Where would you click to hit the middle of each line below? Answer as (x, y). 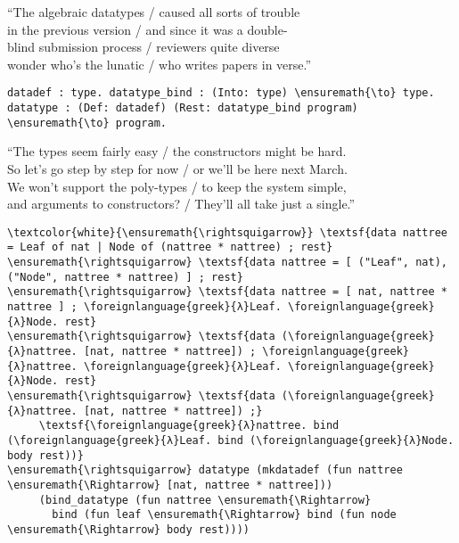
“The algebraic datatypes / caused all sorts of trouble (154, 12)
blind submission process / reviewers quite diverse (143, 47)
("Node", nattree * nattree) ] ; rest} (125, 277)
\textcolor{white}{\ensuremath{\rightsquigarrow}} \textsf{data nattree (227, 232)
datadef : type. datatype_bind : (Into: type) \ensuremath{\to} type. (221, 93)
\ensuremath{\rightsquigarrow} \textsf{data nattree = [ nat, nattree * (227, 292)
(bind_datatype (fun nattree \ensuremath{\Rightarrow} (205, 500)
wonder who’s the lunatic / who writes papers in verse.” (160, 64)
